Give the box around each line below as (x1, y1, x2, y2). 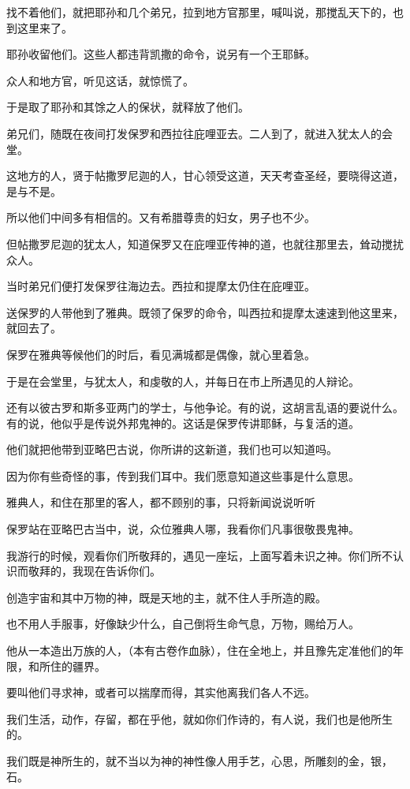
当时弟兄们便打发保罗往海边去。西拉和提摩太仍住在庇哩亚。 (6, 278, 315, 294)
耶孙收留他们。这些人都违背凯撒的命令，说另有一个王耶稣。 (6, 46, 315, 62)
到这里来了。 (6, 19, 73, 36)
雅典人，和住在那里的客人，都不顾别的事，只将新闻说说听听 (6, 494, 315, 510)
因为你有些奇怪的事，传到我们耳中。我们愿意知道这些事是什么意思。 (6, 467, 360, 484)
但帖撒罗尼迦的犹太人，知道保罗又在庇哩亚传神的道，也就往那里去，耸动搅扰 (6, 235, 404, 252)
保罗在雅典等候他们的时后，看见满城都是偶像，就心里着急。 (6, 346, 315, 362)
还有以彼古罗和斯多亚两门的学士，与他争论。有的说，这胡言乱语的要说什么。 (6, 399, 404, 416)
